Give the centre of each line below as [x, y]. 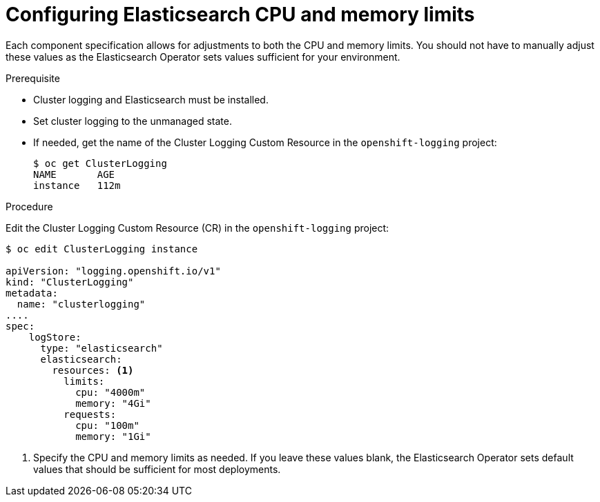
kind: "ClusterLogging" [70, 282]
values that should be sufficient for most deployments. [157, 469]
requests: [90, 414]
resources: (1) [93, 370]
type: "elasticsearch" [101, 348]
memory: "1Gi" [113, 436]
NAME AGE [74, 174]
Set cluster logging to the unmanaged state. [133, 121]
